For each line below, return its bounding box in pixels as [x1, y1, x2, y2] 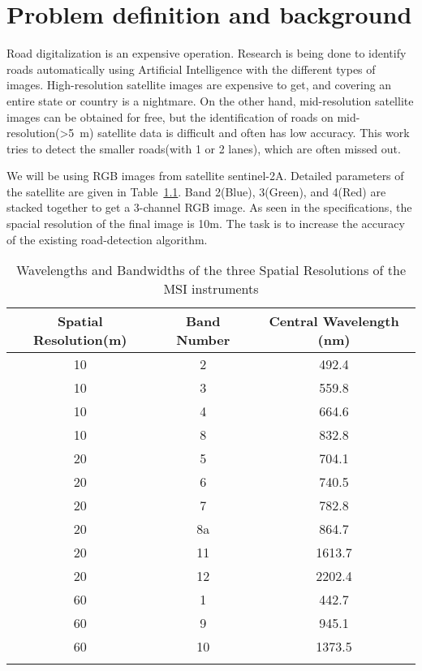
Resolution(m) [33, 330, 127, 350]
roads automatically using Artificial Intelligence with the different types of [6, 60, 376, 77]
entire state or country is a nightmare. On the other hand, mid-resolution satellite [6, 92, 414, 109]
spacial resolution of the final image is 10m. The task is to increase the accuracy [6, 215, 405, 232]
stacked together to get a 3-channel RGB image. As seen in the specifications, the [6, 199, 412, 216]
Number [176, 330, 230, 350]
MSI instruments [163, 279, 259, 299]
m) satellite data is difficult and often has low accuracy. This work [80, 124, 410, 141]
